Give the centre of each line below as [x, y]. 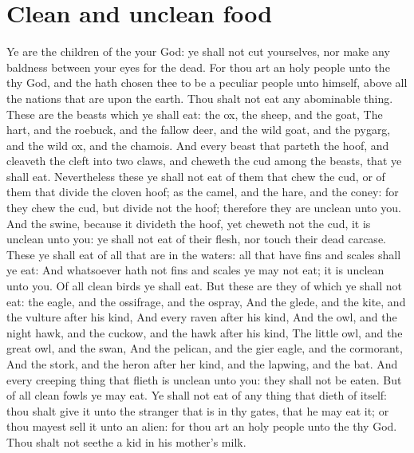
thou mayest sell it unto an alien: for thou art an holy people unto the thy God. [202, 426]
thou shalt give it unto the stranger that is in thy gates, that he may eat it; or [198, 410]
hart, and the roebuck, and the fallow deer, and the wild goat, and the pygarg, [199, 130]
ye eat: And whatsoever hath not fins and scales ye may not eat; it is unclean [195, 270]
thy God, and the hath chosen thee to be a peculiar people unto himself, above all [207, 83]
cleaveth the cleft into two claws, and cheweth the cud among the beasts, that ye [204, 161]
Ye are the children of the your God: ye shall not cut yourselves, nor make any [198, 51]
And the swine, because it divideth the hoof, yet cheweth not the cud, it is [189, 223]
